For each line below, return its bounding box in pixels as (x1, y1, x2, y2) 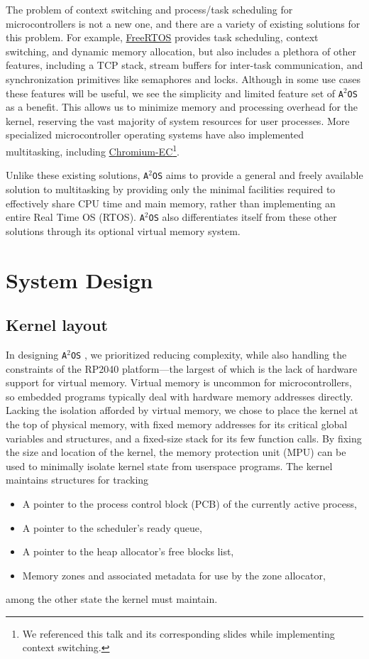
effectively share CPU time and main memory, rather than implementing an (6, 195, 336, 210)
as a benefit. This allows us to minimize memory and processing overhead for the (6, 99, 358, 114)
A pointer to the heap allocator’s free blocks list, (22, 544, 234, 559)
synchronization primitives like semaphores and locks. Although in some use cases (6, 71, 361, 86)
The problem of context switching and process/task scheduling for (6, 2, 293, 16)
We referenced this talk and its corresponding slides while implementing (22, 626, 335, 641)
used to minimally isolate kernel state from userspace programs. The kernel (6, 458, 333, 473)
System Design (6, 265, 153, 294)
